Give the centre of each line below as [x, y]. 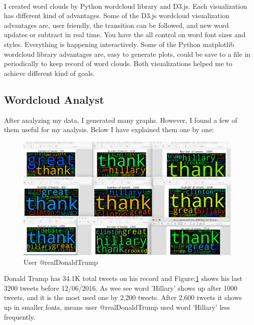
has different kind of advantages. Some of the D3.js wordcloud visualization [117, 15]
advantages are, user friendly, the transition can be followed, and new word [116, 25]
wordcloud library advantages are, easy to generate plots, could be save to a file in [127, 54]
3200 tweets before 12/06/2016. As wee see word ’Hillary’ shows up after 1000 [121, 288]
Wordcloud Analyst [54, 99]
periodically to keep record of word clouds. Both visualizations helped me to [118, 63]
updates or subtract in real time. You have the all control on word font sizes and [125, 35]
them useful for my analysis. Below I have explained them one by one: [109, 129]
